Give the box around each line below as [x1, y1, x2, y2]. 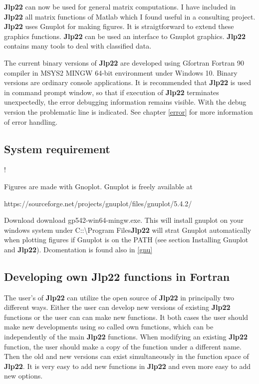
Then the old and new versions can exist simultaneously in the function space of [4, 351, 249, 361]
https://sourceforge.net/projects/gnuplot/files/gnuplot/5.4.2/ [4, 198, 192, 208]
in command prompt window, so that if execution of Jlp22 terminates [4, 87, 219, 97]
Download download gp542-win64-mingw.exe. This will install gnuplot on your [4, 215, 244, 225]
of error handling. [4, 116, 58, 127]
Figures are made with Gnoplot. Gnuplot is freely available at [4, 181, 193, 191]
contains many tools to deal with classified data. [4, 41, 152, 51]
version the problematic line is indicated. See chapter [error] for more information [4, 106, 253, 117]
